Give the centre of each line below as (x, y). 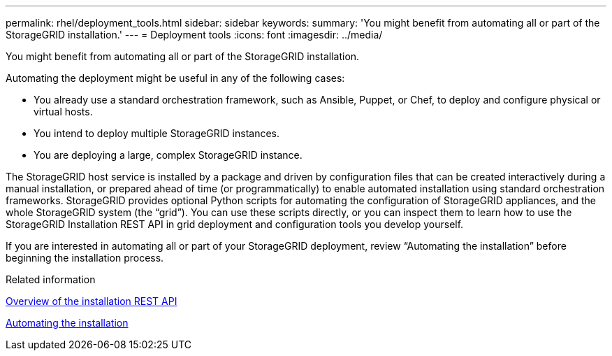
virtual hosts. (63, 112)
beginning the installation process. (85, 258)
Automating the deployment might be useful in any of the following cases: (175, 78)
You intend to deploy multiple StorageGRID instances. (157, 133)
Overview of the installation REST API (92, 301)
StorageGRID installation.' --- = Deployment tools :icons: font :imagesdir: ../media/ (194, 35)
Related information (51, 279)
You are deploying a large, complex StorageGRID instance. (168, 155)
